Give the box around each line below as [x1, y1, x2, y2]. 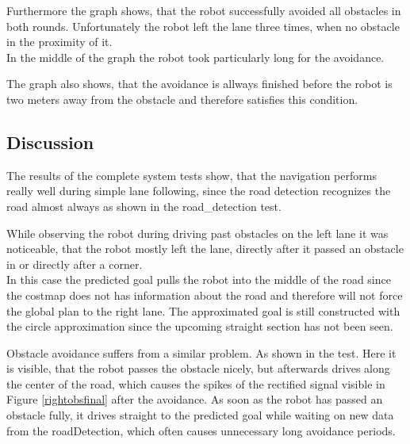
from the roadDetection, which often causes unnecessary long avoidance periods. [6, 422, 396, 438]
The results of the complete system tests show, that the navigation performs [6, 166, 377, 183]
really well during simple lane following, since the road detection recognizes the [6, 182, 391, 199]
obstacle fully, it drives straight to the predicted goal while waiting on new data [6, 407, 394, 423]
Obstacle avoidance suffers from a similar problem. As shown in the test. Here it [6, 344, 397, 361]
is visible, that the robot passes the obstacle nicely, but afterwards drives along [6, 360, 390, 377]
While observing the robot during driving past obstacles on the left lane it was [6, 224, 389, 241]
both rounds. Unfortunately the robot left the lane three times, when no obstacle [6, 17, 400, 34]
